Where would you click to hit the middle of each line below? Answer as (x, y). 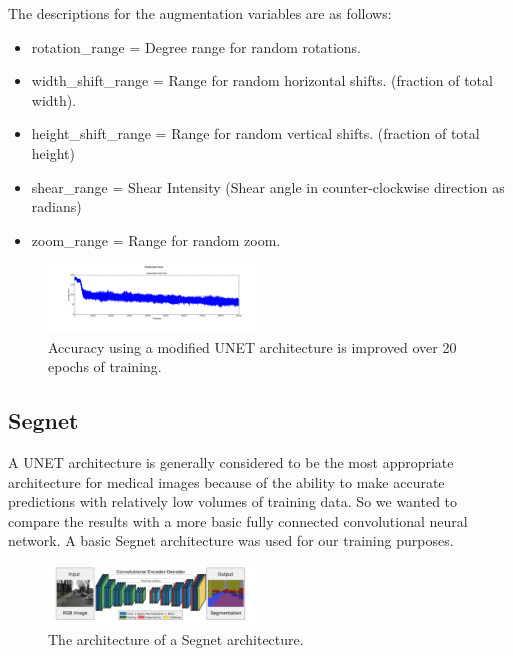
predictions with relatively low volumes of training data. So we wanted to (233, 501)
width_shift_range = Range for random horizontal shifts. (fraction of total (262, 80)
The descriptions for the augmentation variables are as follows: (200, 13)
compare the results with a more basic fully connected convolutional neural (238, 520)
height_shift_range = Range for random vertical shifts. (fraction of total (255, 133)
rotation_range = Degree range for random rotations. (196, 46)
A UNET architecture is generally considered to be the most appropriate (231, 462)
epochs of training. (105, 366)
